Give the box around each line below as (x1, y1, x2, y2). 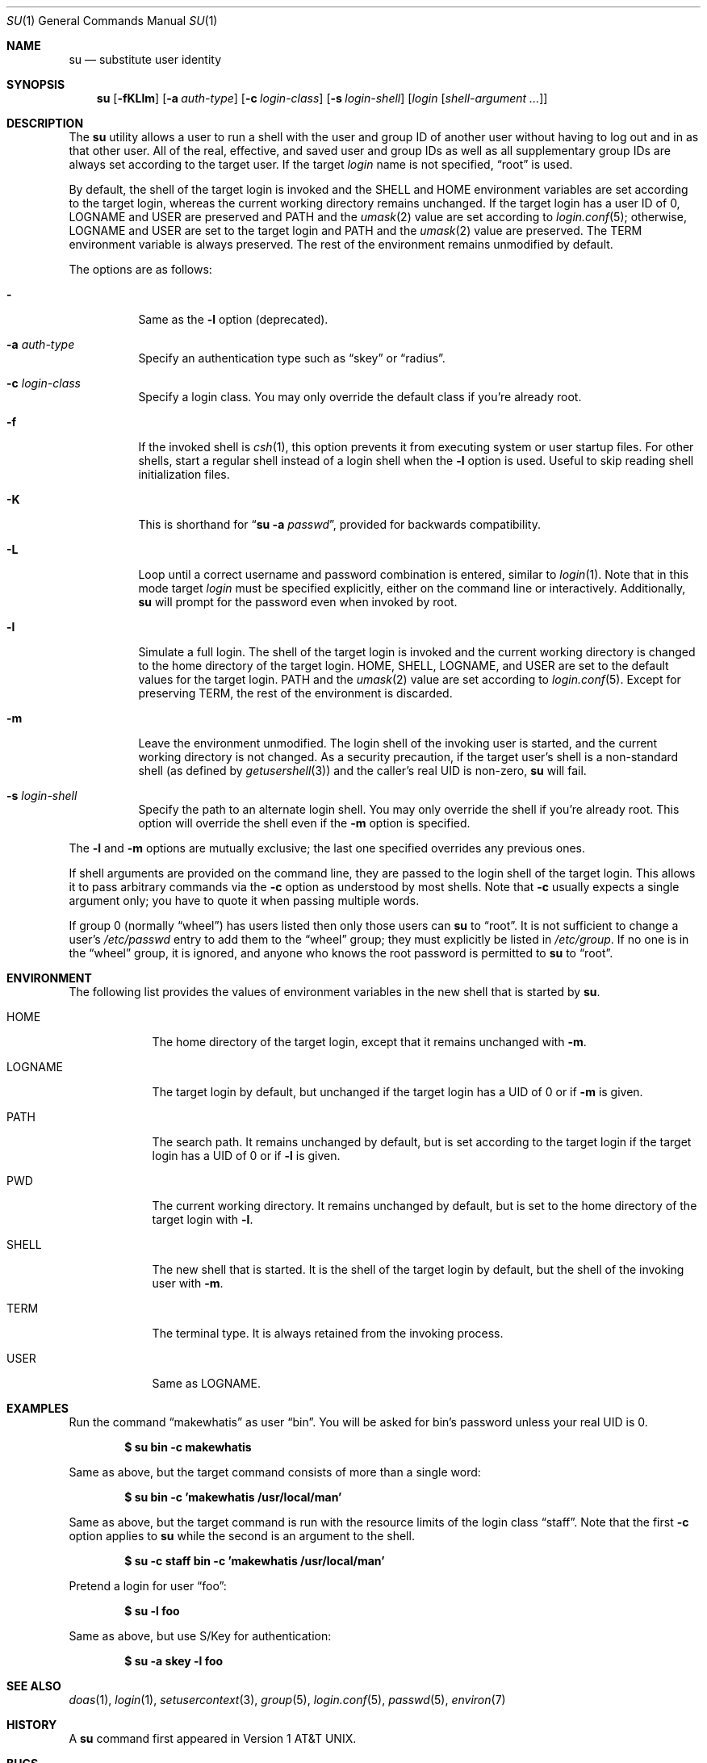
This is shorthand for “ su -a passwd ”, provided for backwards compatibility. (138, 517, 541, 531)
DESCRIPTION (6, 116, 84, 130)
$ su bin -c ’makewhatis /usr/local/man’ (124, 1490, 342, 1504)
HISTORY (6, 1718, 57, 1732)
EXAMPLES (6, 1401, 69, 1415)
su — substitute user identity (69, 52, 222, 66)
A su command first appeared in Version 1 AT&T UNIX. (69, 1732, 357, 1745)
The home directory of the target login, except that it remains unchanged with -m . (152, 1035, 587, 1049)
